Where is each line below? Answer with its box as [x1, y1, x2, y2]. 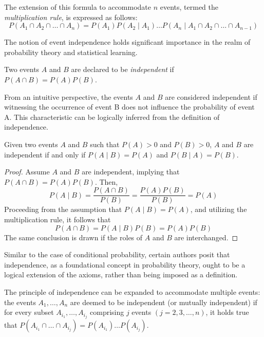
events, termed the [160, 2, 218, 12]
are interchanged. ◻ [174, 232, 238, 242]
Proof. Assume [4, 166, 50, 177]
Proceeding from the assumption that [4, 204, 122, 215]
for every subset [4, 307, 54, 317]
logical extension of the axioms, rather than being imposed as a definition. [4, 269, 238, 280]
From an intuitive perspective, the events [4, 91, 133, 102]
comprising [90, 307, 124, 317]
